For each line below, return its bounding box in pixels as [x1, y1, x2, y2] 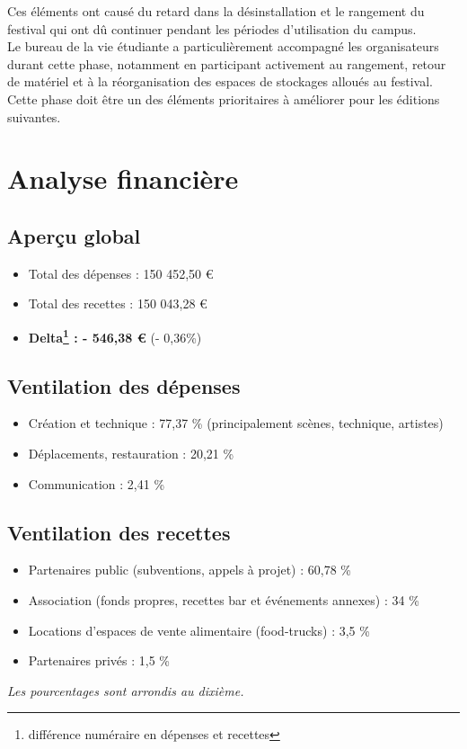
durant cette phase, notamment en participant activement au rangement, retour [7, 54, 446, 73]
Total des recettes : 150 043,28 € [28, 294, 207, 313]
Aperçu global [7, 221, 141, 249]
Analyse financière [7, 160, 239, 197]
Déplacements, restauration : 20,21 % [28, 443, 234, 462]
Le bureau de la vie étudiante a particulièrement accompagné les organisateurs [7, 37, 439, 56]
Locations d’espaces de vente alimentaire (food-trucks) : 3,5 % [28, 620, 370, 639]
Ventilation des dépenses [7, 371, 241, 399]
